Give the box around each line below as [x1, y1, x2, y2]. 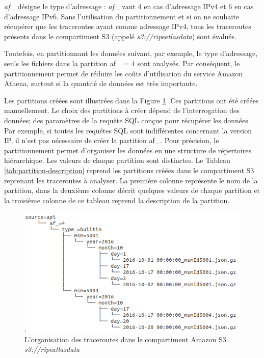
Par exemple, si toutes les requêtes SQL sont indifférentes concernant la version [4, 125, 252, 135]
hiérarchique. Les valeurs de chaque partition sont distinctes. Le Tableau [4, 155, 230, 166]
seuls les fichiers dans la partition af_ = [4, 58, 129, 68]
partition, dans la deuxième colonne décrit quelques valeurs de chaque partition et [4, 185, 260, 196]
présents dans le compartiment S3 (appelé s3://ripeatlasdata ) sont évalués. [4, 31, 236, 41]
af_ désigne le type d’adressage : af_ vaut [4, 1, 136, 11]
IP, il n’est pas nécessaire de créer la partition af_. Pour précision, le [4, 135, 219, 146]
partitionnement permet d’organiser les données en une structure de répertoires [4, 145, 251, 155]
